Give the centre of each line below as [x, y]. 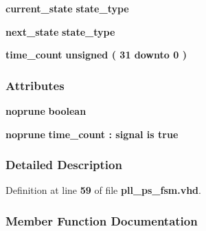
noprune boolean [46, 111]
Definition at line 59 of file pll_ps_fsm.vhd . [103, 190]
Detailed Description [64, 165]
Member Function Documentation [102, 220]
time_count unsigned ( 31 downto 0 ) [96, 55]
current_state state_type [67, 8]
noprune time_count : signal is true [92, 134]
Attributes [35, 85]
